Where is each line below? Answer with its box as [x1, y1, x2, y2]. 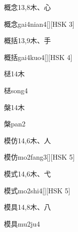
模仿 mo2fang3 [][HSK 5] [4, 152, 75, 162]
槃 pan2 [4, 118, 26, 129]
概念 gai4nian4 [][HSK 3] [4, 18, 75, 29]
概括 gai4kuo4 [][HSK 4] [4, 52, 73, 62]
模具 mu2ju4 [4, 218, 40, 229]
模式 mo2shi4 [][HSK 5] [4, 185, 71, 195]
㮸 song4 [4, 85, 28, 95]
